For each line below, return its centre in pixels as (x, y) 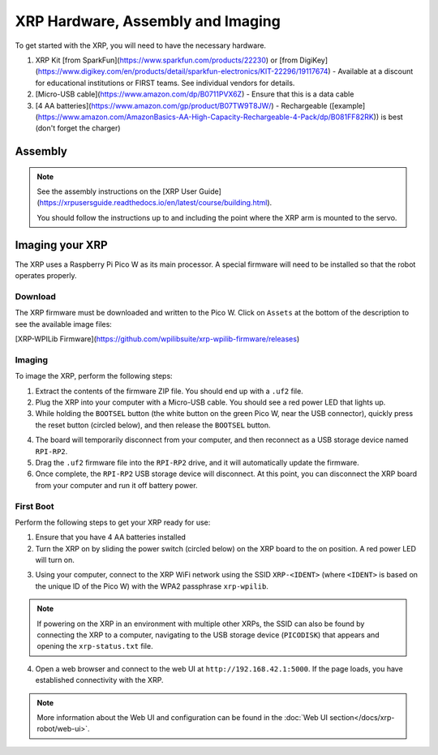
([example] (347, 105)
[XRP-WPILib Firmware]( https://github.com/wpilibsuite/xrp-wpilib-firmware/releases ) (157, 339)
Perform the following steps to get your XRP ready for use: (113, 522)
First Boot (34, 506)
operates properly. (46, 276)
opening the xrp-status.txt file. (95, 646)
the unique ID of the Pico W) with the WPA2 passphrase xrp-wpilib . (152, 586)
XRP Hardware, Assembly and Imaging (148, 21)
